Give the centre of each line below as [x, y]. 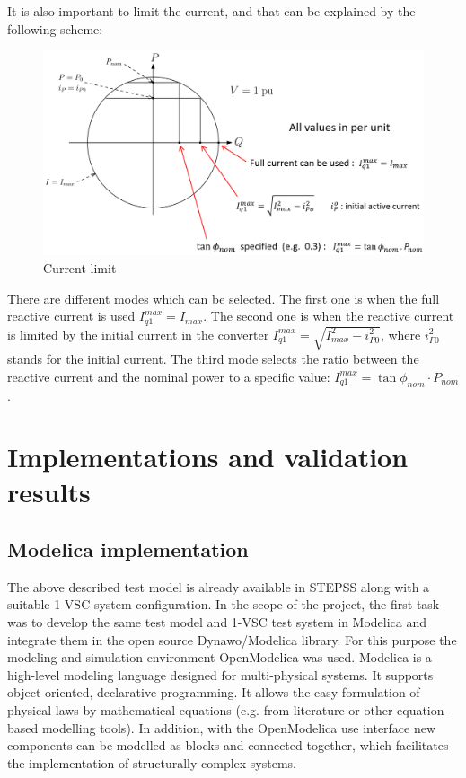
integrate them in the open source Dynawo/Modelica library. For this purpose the [232, 639]
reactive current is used [71, 316]
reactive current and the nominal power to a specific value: [169, 376]
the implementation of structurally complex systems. [152, 762]
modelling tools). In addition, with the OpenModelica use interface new [239, 727]
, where [400, 334]
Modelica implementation [128, 549]
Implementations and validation [208, 457]
